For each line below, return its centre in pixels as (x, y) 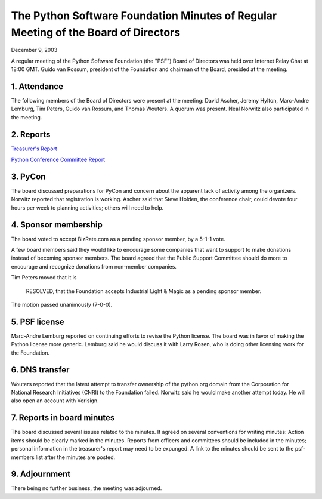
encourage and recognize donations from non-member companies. (94, 266)
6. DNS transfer (40, 370)
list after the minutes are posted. (76, 457)
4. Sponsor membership (57, 225)
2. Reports (31, 134)
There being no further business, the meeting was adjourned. (86, 488)
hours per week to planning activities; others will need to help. (87, 207)
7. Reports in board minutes (63, 418)
